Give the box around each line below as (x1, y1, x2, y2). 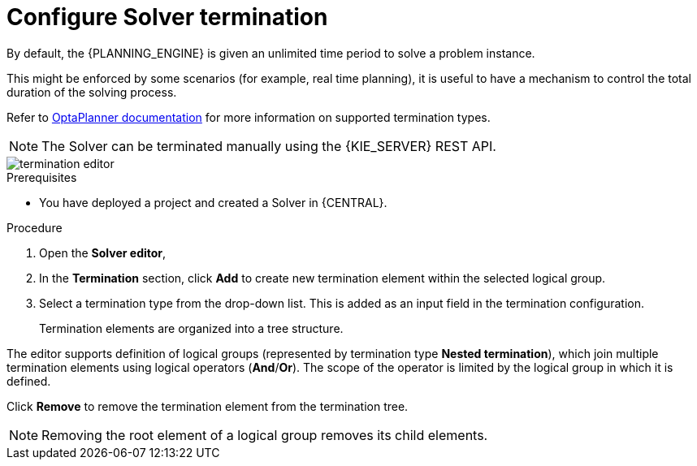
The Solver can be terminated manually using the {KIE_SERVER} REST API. (41, 137, 496, 154)
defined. (6, 373, 51, 388)
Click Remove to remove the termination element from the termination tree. (6, 399, 409, 413)
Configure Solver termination (6, 3, 328, 31)
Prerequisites (6, 170, 77, 184)
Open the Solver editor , (39, 245, 167, 260)
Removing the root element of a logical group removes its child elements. (41, 426, 488, 443)
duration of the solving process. (6, 84, 177, 99)
